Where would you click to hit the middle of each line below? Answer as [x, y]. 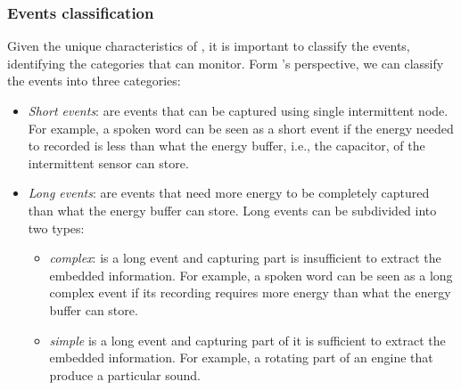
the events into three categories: [94, 81]
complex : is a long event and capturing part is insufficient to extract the [245, 258]
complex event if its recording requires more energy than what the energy [250, 292]
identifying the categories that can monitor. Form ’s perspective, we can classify [226, 63]
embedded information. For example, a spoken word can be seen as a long [251, 275]
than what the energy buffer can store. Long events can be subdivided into [232, 210]
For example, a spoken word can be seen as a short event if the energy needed [241, 128]
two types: [56, 227]
